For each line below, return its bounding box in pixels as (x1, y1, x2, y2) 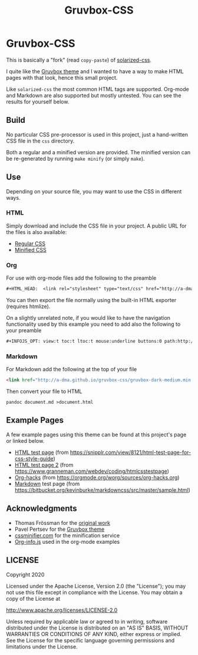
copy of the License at (6, 595, 61, 602)
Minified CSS (14, 246, 47, 253)
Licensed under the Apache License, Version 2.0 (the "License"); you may (6, 582, 186, 589)
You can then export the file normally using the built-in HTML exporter (6, 297, 177, 304)
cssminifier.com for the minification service (14, 531, 120, 539)
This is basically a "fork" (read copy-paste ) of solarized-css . (6, 56, 152, 63)
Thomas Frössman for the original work (14, 519, 111, 526)
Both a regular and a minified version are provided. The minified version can (6, 148, 191, 155)
